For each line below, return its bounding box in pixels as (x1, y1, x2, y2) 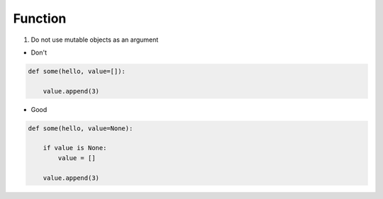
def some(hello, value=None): (28, 124, 133, 132)
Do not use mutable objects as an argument (30, 35, 159, 44)
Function (13, 11, 67, 26)
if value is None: (43, 144, 107, 152)
